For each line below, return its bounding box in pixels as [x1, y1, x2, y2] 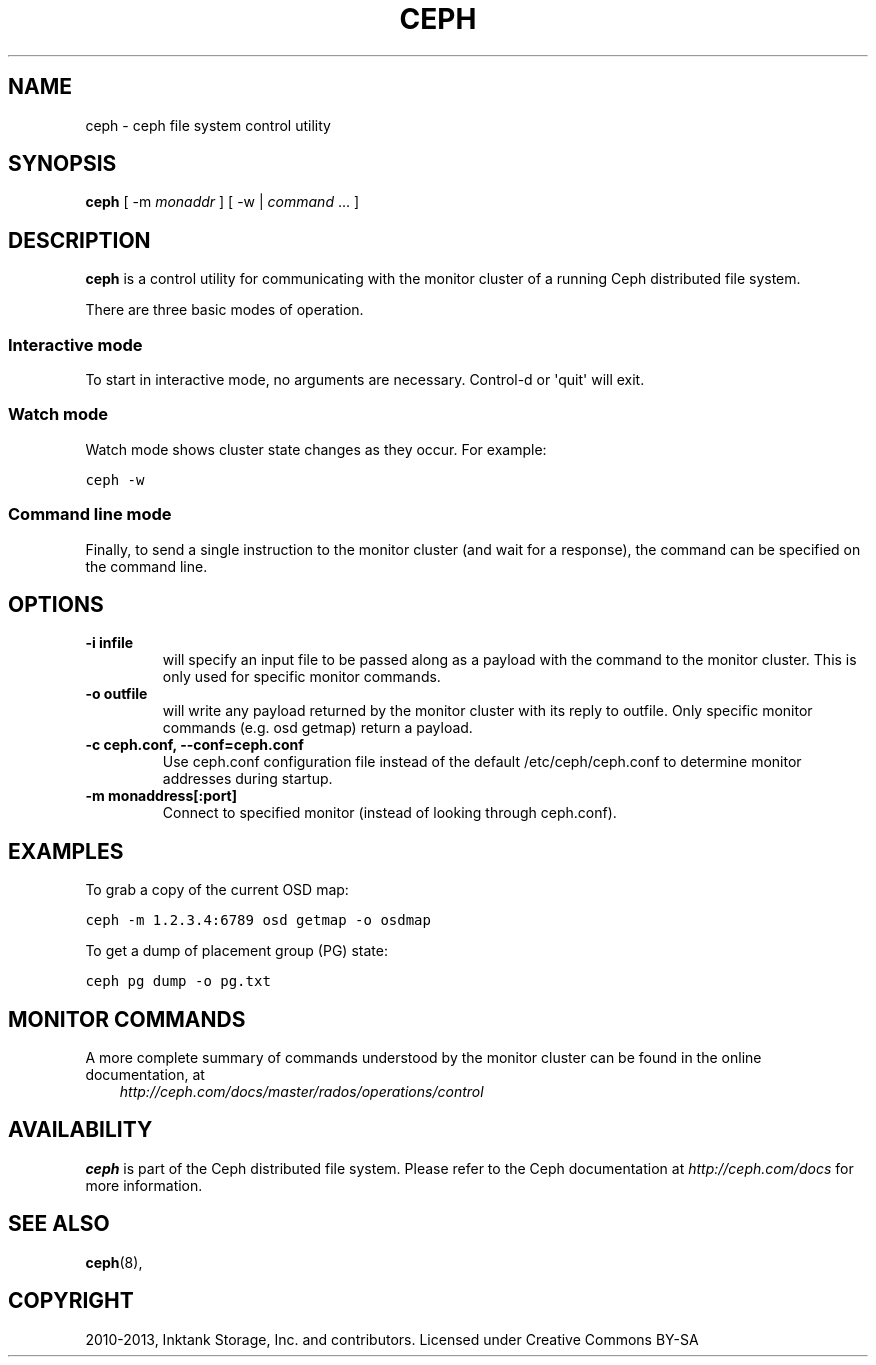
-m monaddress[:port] [85, 787, 238, 805]
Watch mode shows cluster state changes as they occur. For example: [85, 440, 547, 458]
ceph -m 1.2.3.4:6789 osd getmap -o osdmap [85, 912, 431, 929]
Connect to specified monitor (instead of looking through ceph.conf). [162, 804, 617, 822]
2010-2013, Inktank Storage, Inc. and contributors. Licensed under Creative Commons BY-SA [85, 1330, 699, 1348]
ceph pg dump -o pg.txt [85, 973, 271, 990]
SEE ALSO [8, 1211, 110, 1237]
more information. [85, 1176, 203, 1194]
